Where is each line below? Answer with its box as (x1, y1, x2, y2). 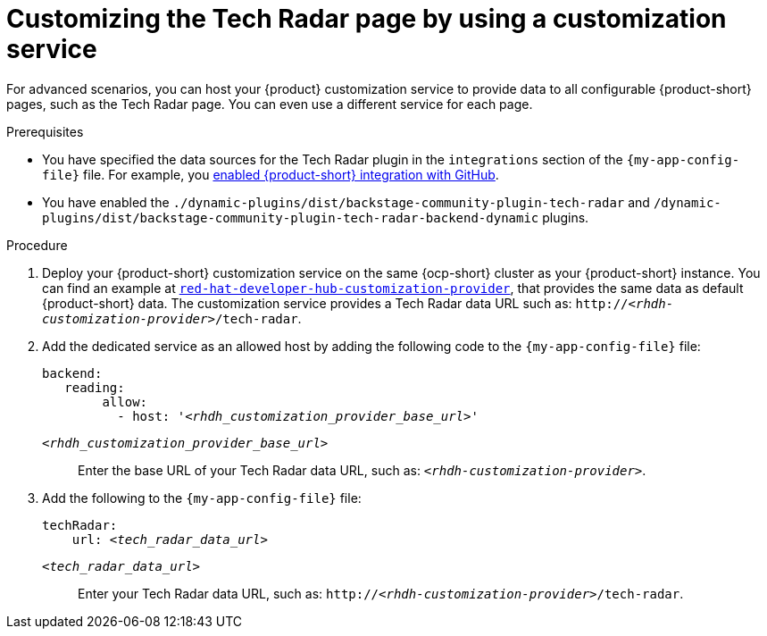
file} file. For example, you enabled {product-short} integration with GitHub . (42, 166, 499, 182)
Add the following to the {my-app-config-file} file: (42, 490, 362, 506)
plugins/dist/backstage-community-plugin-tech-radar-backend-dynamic (42, 210, 539, 225)
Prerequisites (6, 123, 84, 139)
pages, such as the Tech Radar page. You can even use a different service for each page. (6, 96, 533, 112)
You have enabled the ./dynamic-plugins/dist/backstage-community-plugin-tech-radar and (42, 194, 650, 210)
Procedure (6, 237, 68, 253)
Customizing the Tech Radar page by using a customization (6, 4, 727, 34)
